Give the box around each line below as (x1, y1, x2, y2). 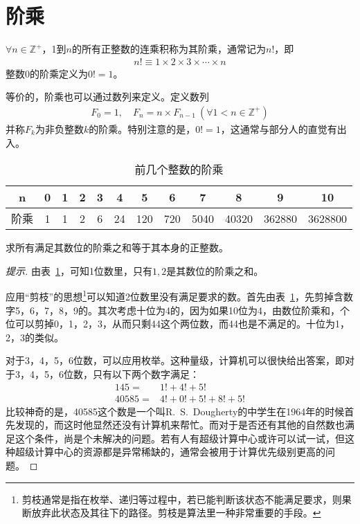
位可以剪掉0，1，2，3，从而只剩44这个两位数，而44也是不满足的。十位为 (6, 316, 335, 331)
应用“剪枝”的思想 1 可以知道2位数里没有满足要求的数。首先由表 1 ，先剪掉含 (6, 287, 344, 303)
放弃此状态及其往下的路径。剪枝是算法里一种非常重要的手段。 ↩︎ (31, 505, 321, 520)
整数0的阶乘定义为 (6, 66, 88, 80)
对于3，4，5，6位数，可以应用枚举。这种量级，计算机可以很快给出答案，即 (6, 353, 345, 368)
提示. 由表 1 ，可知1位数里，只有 (6, 263, 152, 278)
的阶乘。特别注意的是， (89, 121, 196, 136)
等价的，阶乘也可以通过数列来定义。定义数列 (6, 89, 209, 104)
